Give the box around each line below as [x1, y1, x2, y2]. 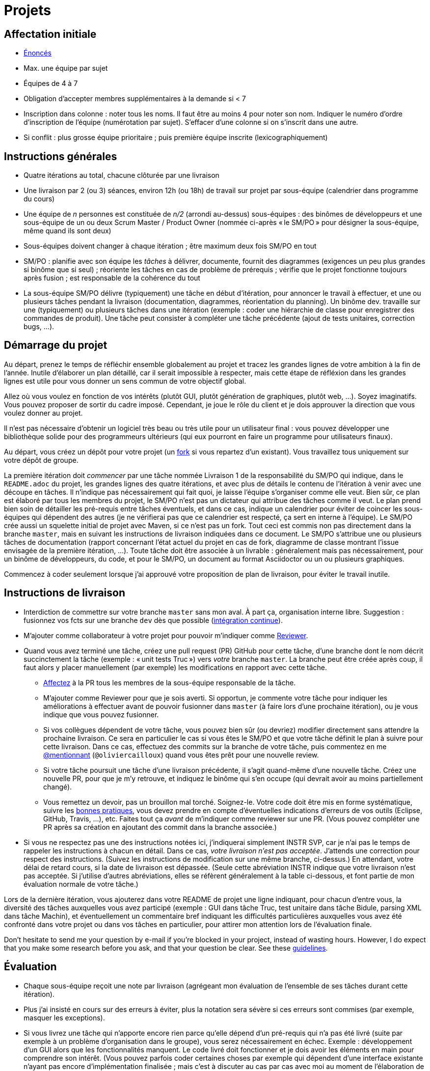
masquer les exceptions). [24, 1013, 105, 1022]
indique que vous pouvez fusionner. [43, 710, 159, 719]
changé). [43, 782, 72, 791]
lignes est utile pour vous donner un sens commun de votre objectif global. [4, 376, 246, 385]
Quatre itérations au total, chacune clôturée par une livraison [24, 171, 219, 180]
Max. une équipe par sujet [24, 64, 108, 73]
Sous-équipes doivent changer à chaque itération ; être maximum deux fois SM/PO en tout [24, 242, 317, 251]
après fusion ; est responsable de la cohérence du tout [24, 274, 200, 282]
